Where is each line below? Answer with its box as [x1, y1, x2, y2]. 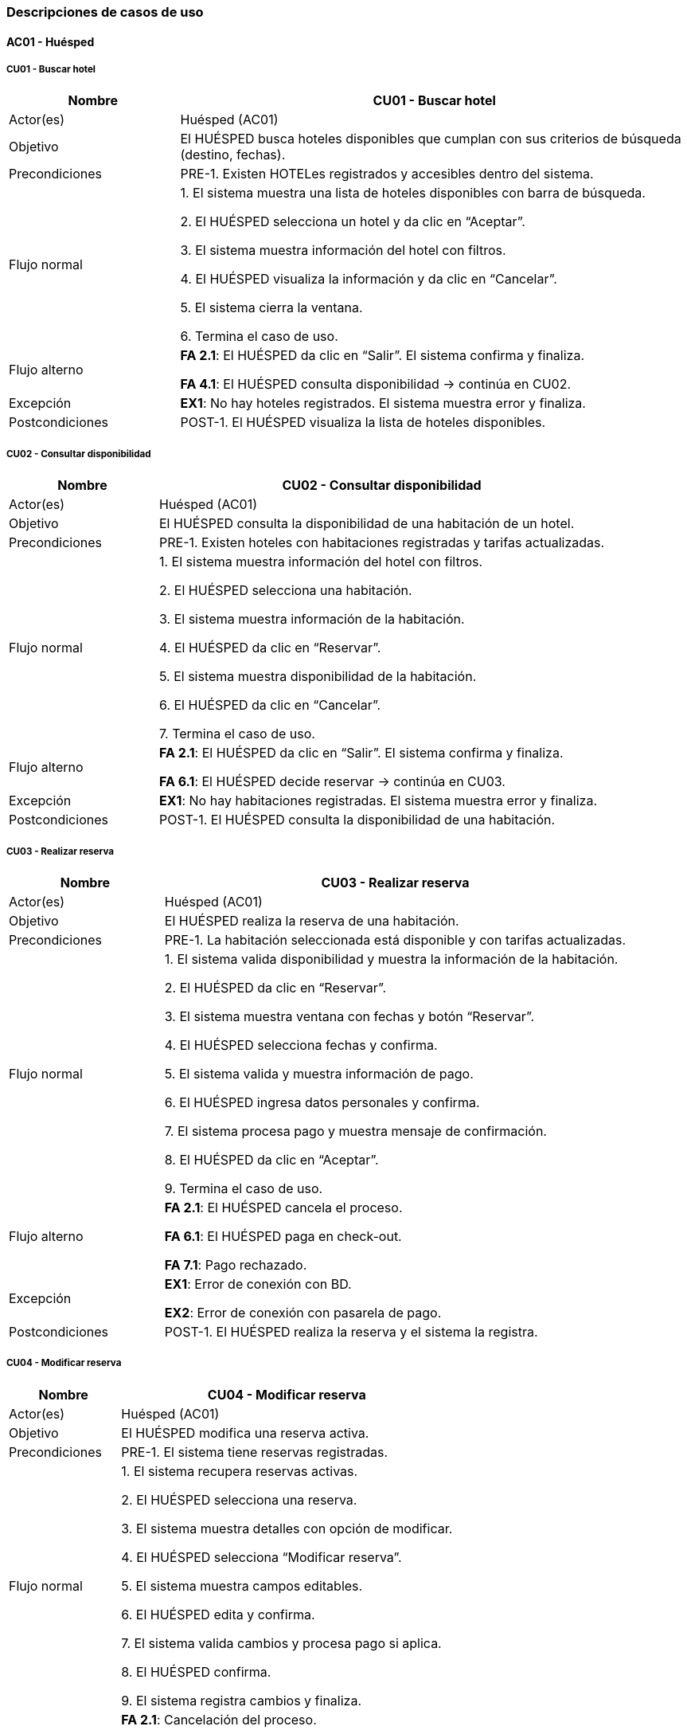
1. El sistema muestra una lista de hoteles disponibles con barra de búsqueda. [180, 185, 646, 202]
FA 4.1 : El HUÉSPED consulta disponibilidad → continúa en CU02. [180, 376, 572, 393]
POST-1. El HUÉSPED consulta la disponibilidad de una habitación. [159, 812, 556, 828]
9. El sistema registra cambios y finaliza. [121, 1692, 361, 1709]
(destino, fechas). [180, 147, 286, 163]
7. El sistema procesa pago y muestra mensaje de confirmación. [164, 1122, 547, 1139]
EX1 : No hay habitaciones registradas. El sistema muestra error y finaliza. [159, 793, 597, 809]
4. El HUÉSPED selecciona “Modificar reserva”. [121, 1548, 402, 1565]
